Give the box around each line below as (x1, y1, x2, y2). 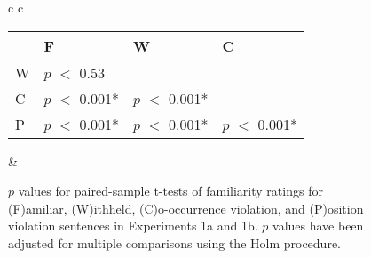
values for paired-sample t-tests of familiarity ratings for (18, 181, 323, 200)
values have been (272, 216, 364, 235)
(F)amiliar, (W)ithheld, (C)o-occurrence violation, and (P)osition (8, 198, 364, 217)
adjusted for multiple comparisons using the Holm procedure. (8, 233, 341, 252)
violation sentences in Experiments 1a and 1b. (8, 216, 258, 235)
